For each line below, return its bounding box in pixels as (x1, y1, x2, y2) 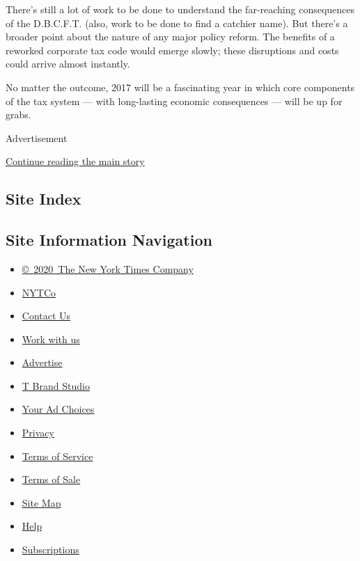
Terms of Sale (22, 472, 81, 487)
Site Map (22, 495, 61, 509)
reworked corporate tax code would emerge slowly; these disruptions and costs (6, 42, 339, 57)
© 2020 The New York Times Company (22, 261, 194, 276)
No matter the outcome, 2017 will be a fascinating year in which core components (6, 79, 355, 94)
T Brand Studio (22, 378, 90, 393)
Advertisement (6, 130, 68, 145)
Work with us (22, 331, 80, 346)
